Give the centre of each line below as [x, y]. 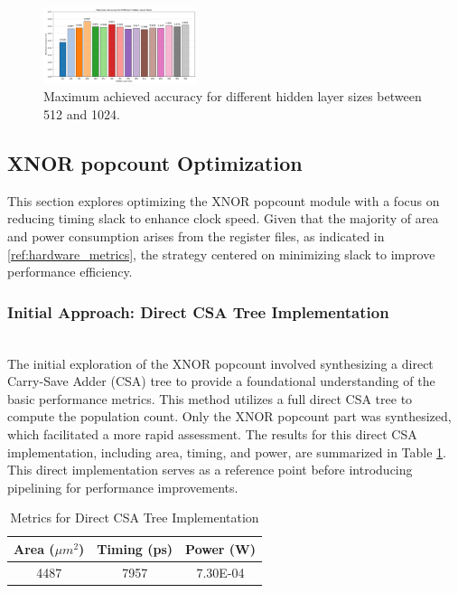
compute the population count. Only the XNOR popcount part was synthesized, [229, 416]
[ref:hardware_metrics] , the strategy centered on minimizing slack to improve [221, 254]
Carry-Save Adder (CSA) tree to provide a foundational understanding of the [221, 381]
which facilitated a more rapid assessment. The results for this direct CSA [212, 433]
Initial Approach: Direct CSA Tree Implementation [198, 311]
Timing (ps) [135, 548]
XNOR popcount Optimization [155, 162]
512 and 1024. [82, 113]
